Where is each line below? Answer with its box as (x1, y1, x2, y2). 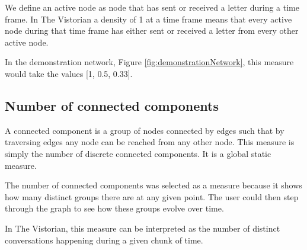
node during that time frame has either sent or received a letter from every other (5, 24, 299, 37)
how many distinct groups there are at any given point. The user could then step (5, 190, 299, 203)
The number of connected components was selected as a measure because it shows (5, 179, 302, 191)
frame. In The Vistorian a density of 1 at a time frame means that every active (5, 12, 292, 25)
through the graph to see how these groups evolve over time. (5, 202, 224, 214)
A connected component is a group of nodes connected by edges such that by (5, 124, 284, 136)
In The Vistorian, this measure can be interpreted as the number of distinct (5, 222, 280, 234)
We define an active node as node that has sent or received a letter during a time (5, 1, 299, 13)
